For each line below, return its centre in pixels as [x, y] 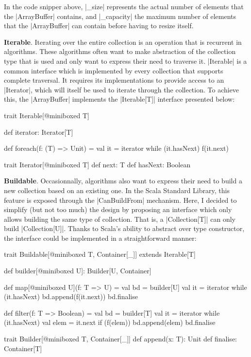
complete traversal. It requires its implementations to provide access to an [114, 80]
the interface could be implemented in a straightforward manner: [100, 238]
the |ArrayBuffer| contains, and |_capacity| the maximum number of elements [120, 16]
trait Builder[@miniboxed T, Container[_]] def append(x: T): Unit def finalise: [120, 339]
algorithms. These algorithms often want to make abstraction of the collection [120, 51]
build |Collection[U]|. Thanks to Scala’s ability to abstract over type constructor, [124, 228]
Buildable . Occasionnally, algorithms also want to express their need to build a [123, 181]
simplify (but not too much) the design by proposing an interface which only [118, 209]
